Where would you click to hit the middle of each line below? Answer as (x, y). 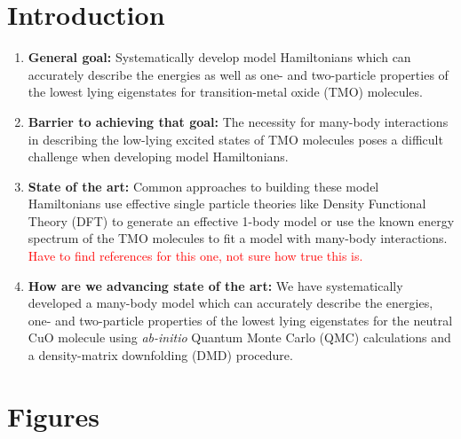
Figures (53, 415)
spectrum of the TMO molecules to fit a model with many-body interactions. (238, 238)
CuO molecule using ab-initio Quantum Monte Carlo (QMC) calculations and (239, 337)
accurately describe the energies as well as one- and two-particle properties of (238, 74)
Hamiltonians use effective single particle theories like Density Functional (227, 204)
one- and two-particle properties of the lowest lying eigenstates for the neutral (240, 320)
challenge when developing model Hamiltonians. (158, 157)
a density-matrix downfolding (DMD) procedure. (160, 355)
